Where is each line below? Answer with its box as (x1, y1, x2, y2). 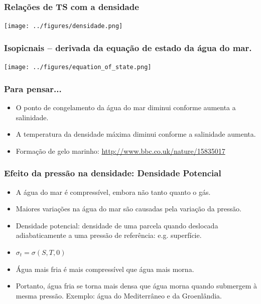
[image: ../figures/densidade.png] (4, 23, 123, 30)
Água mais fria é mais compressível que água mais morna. (16, 263, 194, 274)
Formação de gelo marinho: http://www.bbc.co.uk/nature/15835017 (16, 145, 225, 156)
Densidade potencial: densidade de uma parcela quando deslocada (16, 220, 218, 230)
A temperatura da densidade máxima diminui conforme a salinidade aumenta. (16, 129, 256, 139)
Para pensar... (4, 82, 62, 95)
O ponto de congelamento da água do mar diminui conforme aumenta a (16, 102, 236, 112)
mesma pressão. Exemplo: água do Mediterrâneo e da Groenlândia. (16, 290, 222, 300)
